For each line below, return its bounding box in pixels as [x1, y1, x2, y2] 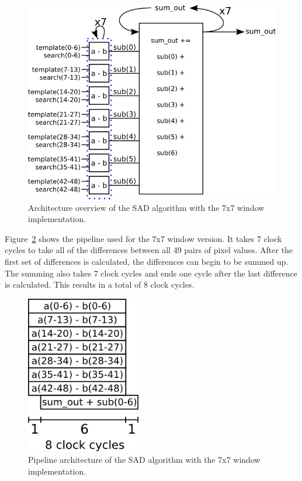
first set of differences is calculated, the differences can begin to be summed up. [5, 255, 289, 267]
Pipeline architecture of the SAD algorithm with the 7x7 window [28, 453, 261, 465]
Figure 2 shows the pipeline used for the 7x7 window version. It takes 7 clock [5, 232, 282, 244]
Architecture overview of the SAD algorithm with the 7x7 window [28, 201, 265, 213]
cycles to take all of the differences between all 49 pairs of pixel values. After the [5, 244, 293, 256]
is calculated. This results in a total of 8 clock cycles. [5, 278, 195, 291]
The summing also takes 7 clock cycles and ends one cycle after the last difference [5, 267, 297, 279]
